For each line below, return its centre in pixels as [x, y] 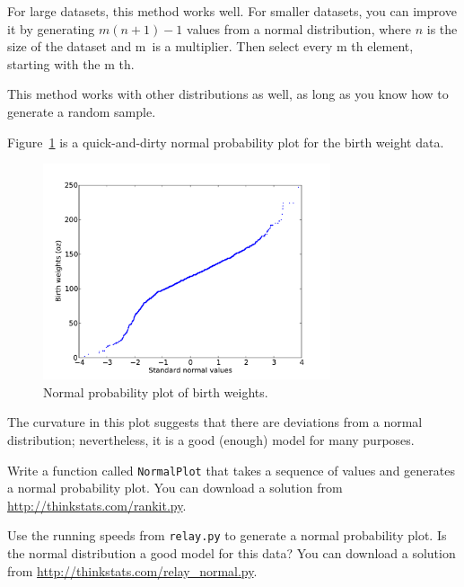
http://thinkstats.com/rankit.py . [97, 505]
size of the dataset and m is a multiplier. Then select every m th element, [210, 46]
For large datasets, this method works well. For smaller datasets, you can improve [232, 11]
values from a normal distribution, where [299, 28]
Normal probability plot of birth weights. [156, 391]
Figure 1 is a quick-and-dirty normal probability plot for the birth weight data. [226, 142]
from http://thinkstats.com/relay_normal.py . [132, 570]
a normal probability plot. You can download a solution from [175, 488]
